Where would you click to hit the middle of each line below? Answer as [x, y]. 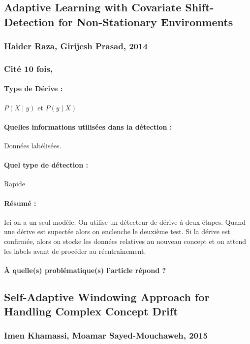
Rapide [15, 184]
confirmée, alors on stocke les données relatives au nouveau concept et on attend [125, 241]
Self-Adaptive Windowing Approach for [107, 296]
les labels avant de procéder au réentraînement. [75, 251]
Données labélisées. [33, 146]
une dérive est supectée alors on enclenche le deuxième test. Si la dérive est [117, 231]
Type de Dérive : [33, 88]
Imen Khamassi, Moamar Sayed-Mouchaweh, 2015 [106, 335]
